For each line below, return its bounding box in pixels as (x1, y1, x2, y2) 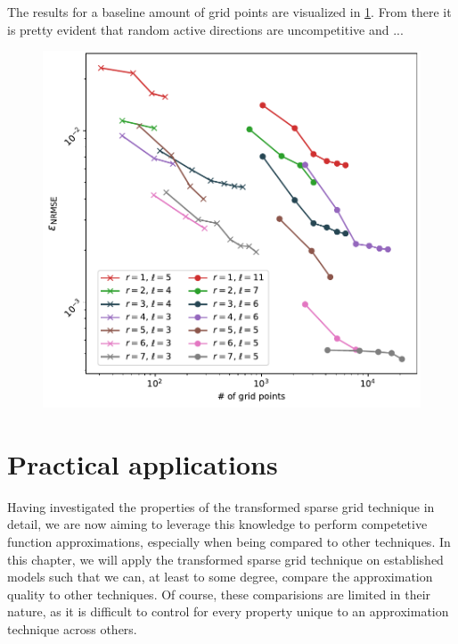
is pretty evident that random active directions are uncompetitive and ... (7, 20, 404, 38)
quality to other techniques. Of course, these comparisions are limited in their (7, 584, 431, 603)
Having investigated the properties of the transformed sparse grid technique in (7, 497, 435, 516)
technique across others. (7, 620, 137, 639)
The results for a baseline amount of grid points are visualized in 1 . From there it (7, 3, 452, 21)
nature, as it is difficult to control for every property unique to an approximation (7, 602, 449, 621)
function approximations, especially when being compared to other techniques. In (7, 533, 451, 551)
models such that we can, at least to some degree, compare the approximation (7, 567, 433, 586)
